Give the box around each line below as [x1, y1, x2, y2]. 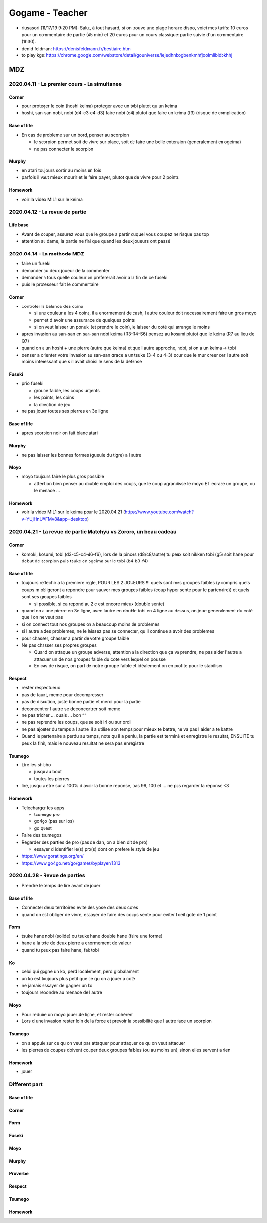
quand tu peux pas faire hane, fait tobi [21, 947, 99, 953]
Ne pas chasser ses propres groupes [21, 642, 97, 648]
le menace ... [34, 487, 60, 493]
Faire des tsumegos [21, 832, 62, 838]
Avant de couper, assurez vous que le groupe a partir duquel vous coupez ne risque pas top [21, 231, 209, 237]
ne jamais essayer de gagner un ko [21, 982, 93, 988]
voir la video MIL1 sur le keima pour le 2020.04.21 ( [21, 509, 125, 515]
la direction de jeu [34, 401, 71, 407]
